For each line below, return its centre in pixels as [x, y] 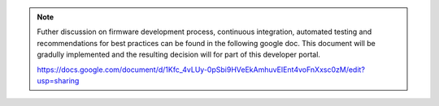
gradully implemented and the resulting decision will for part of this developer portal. [179, 55]
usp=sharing [58, 80]
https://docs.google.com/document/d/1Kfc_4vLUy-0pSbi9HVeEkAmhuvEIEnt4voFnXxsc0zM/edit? [201, 70]
